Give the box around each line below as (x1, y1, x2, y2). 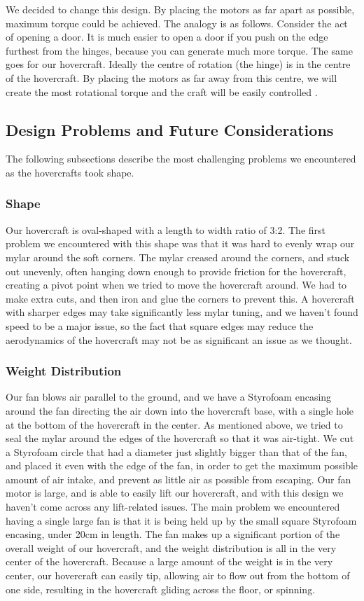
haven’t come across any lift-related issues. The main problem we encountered (6, 499, 340, 514)
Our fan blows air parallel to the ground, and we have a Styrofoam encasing (6, 389, 332, 404)
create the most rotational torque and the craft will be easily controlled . (6, 84, 318, 99)
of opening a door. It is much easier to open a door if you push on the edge (6, 29, 328, 44)
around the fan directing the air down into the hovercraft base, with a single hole (6, 403, 353, 417)
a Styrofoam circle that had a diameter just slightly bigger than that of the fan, (6, 444, 348, 459)
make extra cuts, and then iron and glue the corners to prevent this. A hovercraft (6, 291, 355, 305)
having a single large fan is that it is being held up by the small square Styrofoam (6, 513, 357, 527)
